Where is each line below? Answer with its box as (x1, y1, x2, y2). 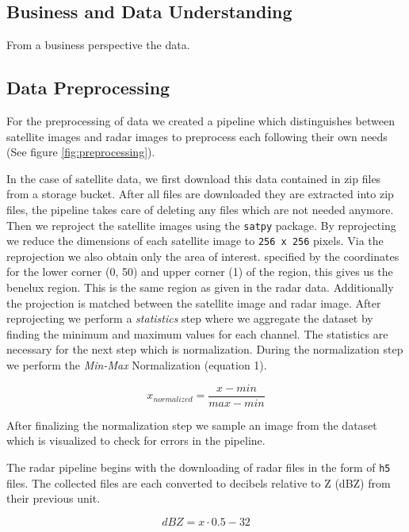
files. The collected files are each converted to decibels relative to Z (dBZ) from (6, 474, 391, 491)
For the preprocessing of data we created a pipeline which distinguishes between (6, 113, 395, 128)
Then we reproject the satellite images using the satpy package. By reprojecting (6, 216, 396, 233)
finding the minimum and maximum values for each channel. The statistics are (6, 325, 388, 342)
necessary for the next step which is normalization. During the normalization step (6, 341, 403, 358)
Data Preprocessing (6, 75, 170, 100)
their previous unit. (6, 490, 101, 507)
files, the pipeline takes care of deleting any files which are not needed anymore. (6, 201, 394, 217)
